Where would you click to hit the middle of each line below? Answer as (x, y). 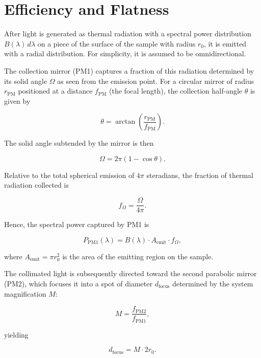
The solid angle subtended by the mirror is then (79, 143)
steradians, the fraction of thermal (200, 175)
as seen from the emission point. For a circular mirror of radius (156, 81)
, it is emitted (225, 43)
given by (17, 100)
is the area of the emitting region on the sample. (138, 256)
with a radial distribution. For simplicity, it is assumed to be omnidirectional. (125, 53)
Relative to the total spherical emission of (69, 175)
